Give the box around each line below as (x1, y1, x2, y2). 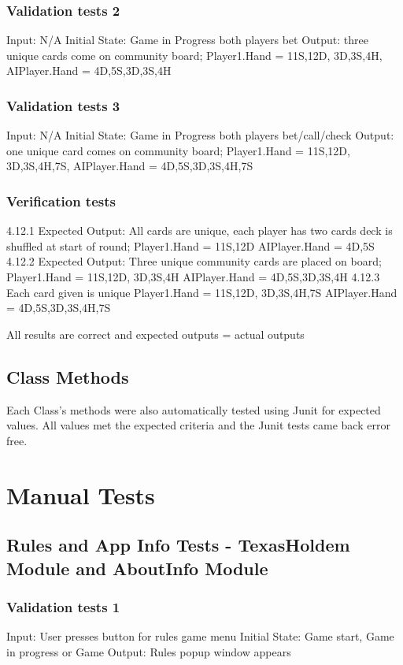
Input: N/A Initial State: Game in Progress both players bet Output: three (6, 32, 368, 48)
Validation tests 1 (6, 596, 120, 616)
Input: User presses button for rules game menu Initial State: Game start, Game (6, 628, 394, 645)
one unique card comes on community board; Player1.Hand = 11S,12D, (6, 142, 350, 158)
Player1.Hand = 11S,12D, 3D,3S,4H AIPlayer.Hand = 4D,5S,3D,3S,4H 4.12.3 (6, 269, 380, 284)
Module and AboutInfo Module (6, 555, 268, 580)
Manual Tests (6, 478, 155, 511)
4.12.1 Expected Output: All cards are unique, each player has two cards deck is (6, 222, 393, 239)
